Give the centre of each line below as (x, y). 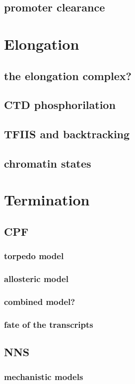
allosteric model (36, 279)
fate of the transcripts (49, 324)
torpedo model (34, 256)
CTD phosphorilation (60, 105)
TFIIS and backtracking (67, 134)
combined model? (40, 302)
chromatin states (48, 163)
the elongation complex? (68, 75)
